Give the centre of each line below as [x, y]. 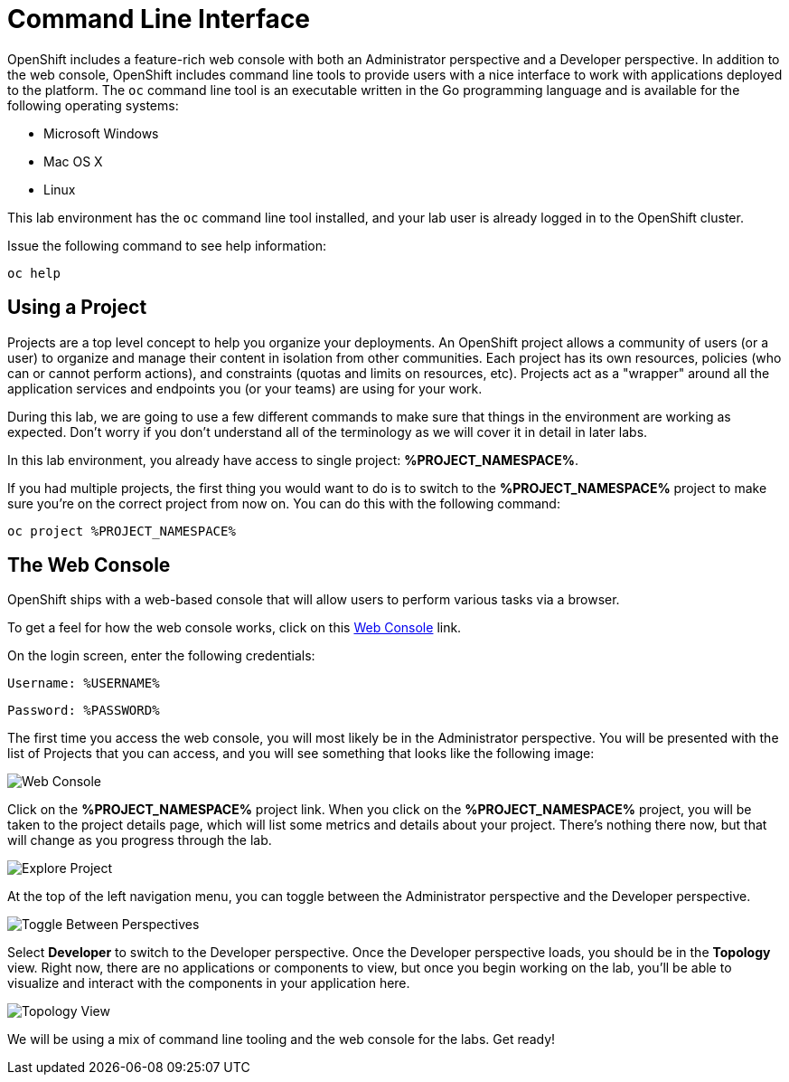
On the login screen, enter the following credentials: [161, 656]
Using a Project [77, 308]
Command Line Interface [159, 19]
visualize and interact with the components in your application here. [209, 983]
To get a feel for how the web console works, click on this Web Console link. [235, 628]
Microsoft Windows [101, 133]
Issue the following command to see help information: [167, 245]
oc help [34, 273]
